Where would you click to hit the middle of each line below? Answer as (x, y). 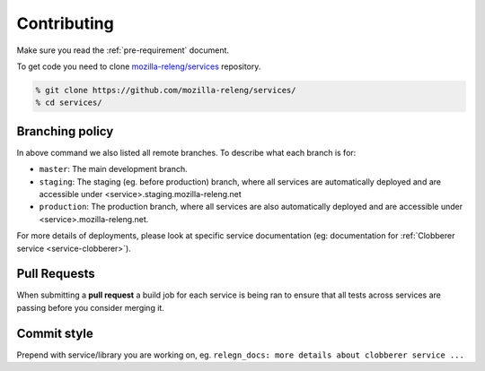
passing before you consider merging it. (91, 307)
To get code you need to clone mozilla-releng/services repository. (139, 66)
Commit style (55, 333)
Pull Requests (56, 274)
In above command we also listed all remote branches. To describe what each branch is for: (186, 152)
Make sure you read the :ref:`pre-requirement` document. (123, 50)
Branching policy (65, 131)
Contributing (65, 23)
